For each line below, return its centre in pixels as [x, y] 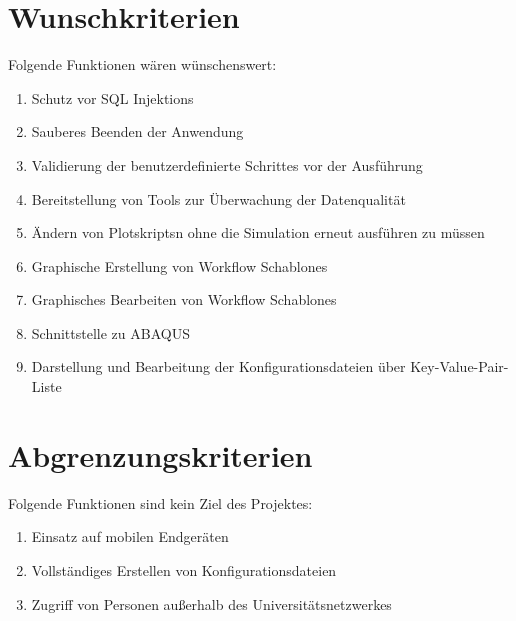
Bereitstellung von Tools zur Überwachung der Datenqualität [218, 198]
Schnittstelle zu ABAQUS [110, 332]
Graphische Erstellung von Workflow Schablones [179, 265]
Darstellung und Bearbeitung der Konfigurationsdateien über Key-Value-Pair [267, 366]
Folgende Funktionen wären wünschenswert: [142, 64]
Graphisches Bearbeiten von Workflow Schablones [184, 299]
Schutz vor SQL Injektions [112, 97]
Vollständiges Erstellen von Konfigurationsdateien [184, 569]
